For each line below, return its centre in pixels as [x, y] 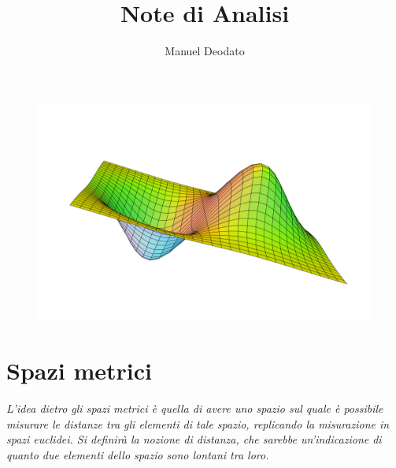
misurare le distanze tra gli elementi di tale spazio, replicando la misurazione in [198, 423]
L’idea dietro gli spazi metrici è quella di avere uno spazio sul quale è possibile [195, 408]
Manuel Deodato [205, 51]
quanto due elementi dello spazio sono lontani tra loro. [138, 454]
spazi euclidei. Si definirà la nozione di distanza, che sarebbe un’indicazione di [194, 439]
